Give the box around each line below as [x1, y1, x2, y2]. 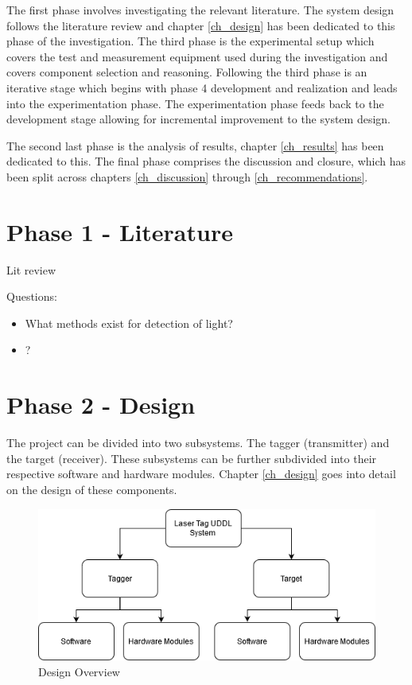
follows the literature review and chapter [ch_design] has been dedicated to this [6, 17, 395, 33]
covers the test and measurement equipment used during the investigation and [6, 48, 388, 64]
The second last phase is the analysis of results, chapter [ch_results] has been [6, 137, 384, 154]
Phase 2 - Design [6, 388, 196, 421]
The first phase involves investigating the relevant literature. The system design [6, 2, 395, 18]
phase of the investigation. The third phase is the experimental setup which [6, 33, 375, 49]
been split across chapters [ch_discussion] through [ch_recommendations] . [6, 168, 368, 185]
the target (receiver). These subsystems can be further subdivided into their [6, 450, 377, 466]
